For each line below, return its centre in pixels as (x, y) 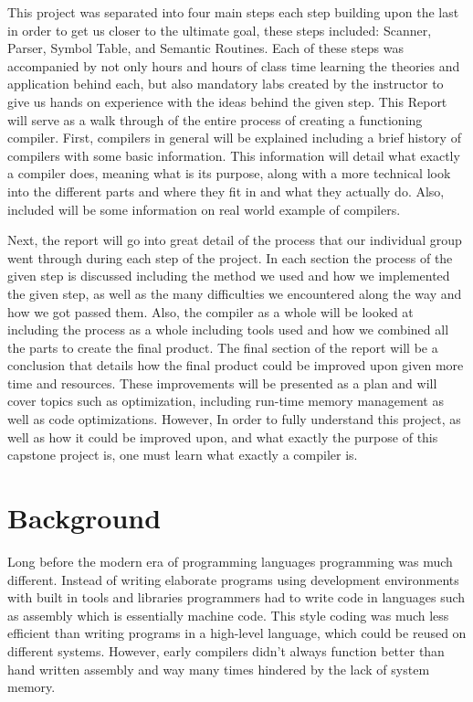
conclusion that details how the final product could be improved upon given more (236, 365)
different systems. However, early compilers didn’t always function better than (226, 650)
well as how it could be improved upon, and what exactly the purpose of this (223, 436)
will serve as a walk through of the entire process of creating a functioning (215, 119)
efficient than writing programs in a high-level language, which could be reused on (237, 633)
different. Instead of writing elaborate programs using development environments (233, 579)
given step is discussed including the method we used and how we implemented (229, 276)
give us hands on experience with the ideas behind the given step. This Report (227, 101)
